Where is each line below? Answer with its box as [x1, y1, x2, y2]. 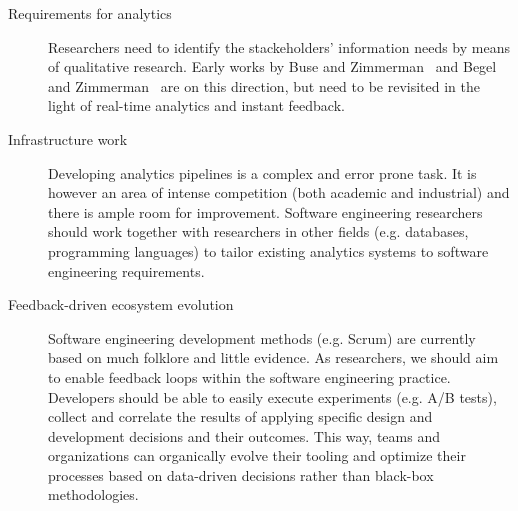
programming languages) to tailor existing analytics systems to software [48, 240, 489, 261]
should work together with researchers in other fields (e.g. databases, [48, 221, 469, 242]
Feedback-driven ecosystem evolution [8, 294, 234, 315]
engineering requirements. [48, 260, 205, 281]
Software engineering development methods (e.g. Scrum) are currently [48, 327, 476, 348]
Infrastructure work [8, 128, 128, 149]
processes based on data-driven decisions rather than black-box [48, 464, 434, 485]
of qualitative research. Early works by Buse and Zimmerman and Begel [48, 56, 497, 77]
